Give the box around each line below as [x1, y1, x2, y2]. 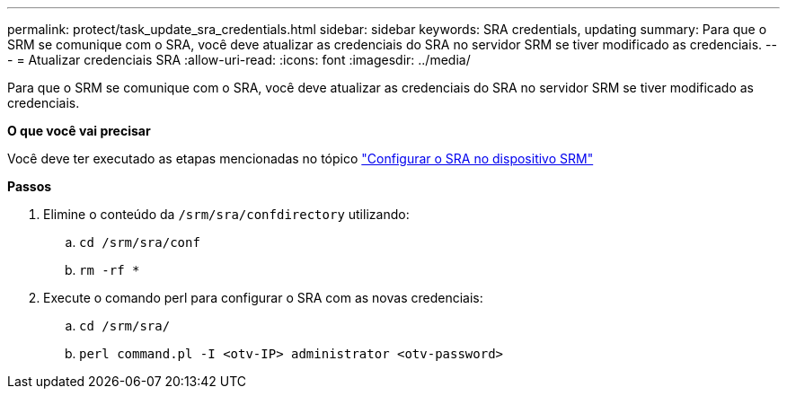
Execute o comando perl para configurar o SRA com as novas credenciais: [43, 290, 483, 305]
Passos [7, 179, 52, 194]
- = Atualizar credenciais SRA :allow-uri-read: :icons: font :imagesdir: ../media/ [7, 52, 471, 67]
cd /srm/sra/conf [79, 235, 200, 250]
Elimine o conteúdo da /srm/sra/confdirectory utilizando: [43, 207, 410, 222]
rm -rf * [79, 263, 140, 277]
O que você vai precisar [7, 123, 151, 138]
